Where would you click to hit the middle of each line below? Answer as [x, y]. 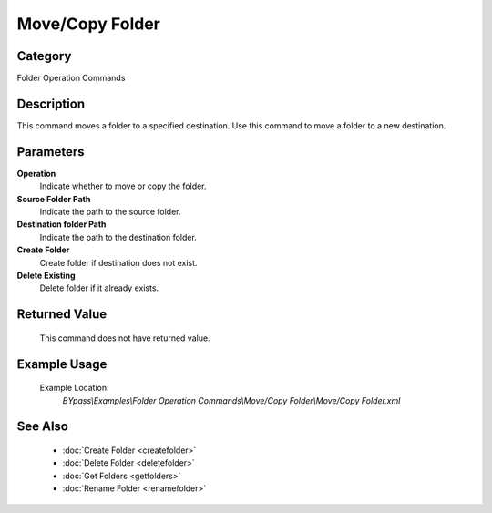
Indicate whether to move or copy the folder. [123, 186]
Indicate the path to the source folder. [110, 212]
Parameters [51, 152]
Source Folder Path [54, 199]
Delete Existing [46, 275]
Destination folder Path [61, 224]
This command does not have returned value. [125, 338]
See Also [42, 427]
